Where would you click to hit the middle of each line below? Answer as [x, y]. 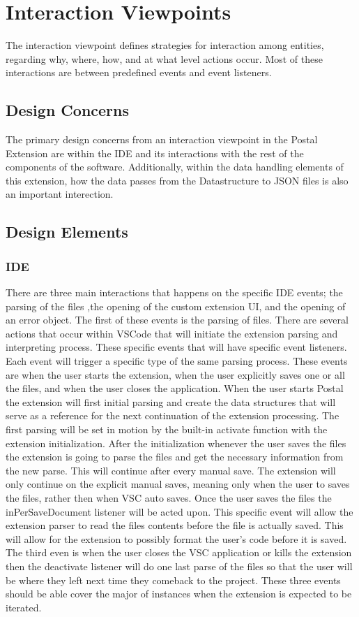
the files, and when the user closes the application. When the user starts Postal [175, 388]
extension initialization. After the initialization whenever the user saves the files [176, 443]
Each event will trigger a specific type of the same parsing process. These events [177, 361]
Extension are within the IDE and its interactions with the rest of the [155, 153]
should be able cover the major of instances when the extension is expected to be [179, 594]
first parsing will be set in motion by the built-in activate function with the [167, 429]
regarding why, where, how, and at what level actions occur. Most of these [164, 58]
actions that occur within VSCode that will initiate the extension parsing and [172, 333]
